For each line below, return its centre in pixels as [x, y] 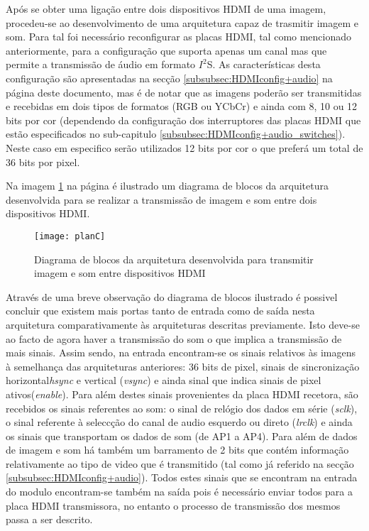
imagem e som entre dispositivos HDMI [120, 273]
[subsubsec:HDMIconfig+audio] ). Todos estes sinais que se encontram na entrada [182, 477]
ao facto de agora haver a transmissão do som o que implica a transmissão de [174, 338]
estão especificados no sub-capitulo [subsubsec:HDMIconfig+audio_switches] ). [176, 134]
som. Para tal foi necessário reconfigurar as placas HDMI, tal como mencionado [179, 37]
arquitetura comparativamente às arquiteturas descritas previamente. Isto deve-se [183, 324]
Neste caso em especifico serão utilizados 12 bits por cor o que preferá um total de [184, 147]
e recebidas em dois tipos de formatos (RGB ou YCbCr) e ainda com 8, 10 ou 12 [182, 106]
